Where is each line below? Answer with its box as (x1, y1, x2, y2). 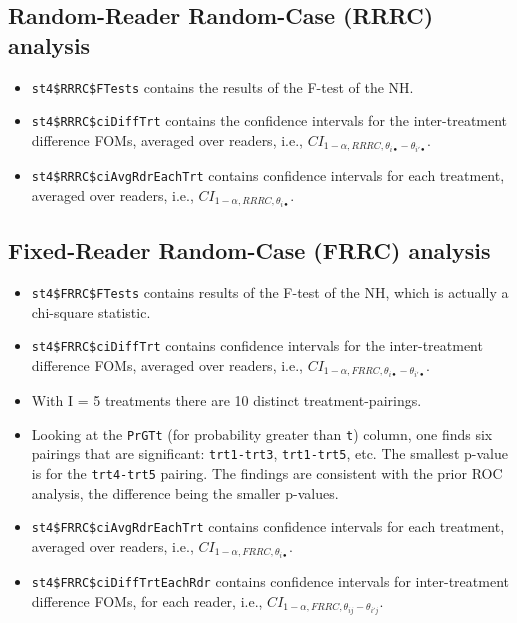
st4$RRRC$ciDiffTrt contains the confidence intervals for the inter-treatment (31, 110, 508, 131)
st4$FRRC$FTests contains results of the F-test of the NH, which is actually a (31, 281, 509, 302)
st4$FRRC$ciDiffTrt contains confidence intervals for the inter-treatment (31, 335, 483, 356)
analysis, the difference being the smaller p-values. (31, 482, 339, 503)
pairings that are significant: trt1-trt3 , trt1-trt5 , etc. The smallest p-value (31, 443, 508, 464)
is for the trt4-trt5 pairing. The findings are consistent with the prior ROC (31, 462, 503, 483)
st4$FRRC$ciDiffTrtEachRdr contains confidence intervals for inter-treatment (31, 570, 509, 591)
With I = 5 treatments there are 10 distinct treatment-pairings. (31, 389, 422, 410)
